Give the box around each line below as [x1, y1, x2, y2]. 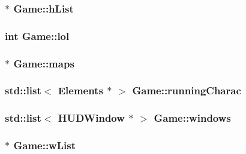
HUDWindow [58, 110, 125, 125]
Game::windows [154, 110, 231, 125]
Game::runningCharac [132, 83, 241, 98]
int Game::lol [5, 28, 70, 43]
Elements [58, 83, 103, 98]
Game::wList [13, 138, 76, 153]
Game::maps [13, 56, 74, 70]
